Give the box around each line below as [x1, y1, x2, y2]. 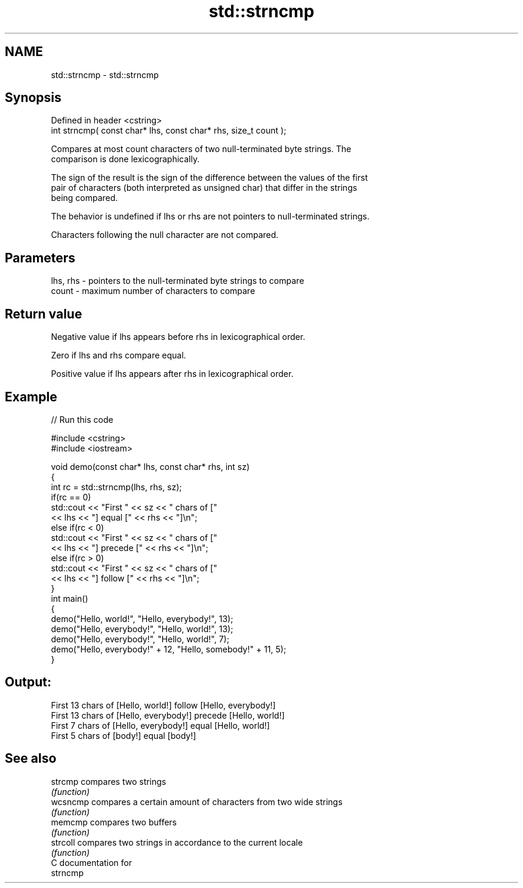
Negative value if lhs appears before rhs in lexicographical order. [51, 332, 306, 342]
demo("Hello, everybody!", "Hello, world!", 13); [51, 623, 233, 634]
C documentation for [51, 857, 133, 868]
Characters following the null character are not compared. [51, 230, 279, 240]
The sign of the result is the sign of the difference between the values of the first [51, 172, 368, 183]
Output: [5, 674, 51, 690]
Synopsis [5, 90, 61, 106]
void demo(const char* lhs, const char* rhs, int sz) [51, 461, 250, 472]
